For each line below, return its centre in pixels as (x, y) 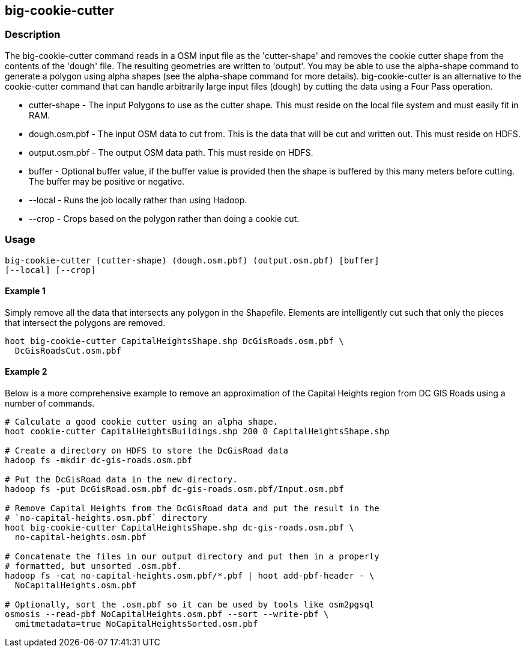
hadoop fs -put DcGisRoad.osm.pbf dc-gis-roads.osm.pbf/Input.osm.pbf (174, 489)
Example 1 (25, 291)
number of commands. (50, 403)
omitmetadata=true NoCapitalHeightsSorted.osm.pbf (136, 623)
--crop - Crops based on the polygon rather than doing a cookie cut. (164, 218)
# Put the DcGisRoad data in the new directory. (121, 479)
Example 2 (26, 372)
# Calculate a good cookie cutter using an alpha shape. (142, 421)
